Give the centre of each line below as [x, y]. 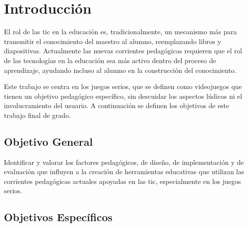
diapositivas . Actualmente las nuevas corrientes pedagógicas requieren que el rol [123, 51]
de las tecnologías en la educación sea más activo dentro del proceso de [110, 60]
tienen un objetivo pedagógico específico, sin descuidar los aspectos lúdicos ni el [123, 96]
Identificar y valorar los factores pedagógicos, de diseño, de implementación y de [124, 162]
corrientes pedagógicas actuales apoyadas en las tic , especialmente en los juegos [123, 181]
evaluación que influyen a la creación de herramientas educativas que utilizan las [124, 171]
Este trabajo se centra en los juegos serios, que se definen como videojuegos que [123, 86]
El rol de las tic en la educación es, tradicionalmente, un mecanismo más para [120, 32]
